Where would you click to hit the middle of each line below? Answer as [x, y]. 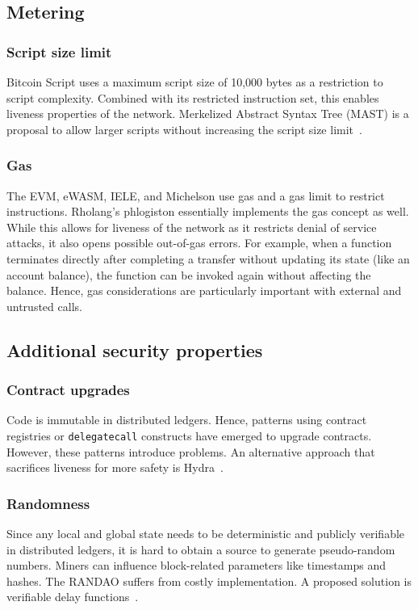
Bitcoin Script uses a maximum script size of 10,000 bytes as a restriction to [195, 82]
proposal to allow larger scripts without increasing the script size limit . [184, 129]
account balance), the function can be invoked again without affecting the [189, 274]
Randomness [48, 503]
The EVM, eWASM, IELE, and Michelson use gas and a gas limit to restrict [196, 195]
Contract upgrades [68, 390]
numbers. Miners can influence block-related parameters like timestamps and [196, 565]
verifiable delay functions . [73, 597]
